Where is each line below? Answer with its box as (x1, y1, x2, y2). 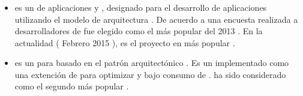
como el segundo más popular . (14, 80, 129, 92)
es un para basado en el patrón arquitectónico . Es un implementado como (14, 56, 289, 69)
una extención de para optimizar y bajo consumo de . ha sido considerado (14, 68, 286, 80)
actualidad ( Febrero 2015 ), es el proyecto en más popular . (14, 36, 235, 49)
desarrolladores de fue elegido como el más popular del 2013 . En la (14, 25, 263, 37)
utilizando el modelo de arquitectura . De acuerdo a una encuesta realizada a (14, 13, 298, 25)
